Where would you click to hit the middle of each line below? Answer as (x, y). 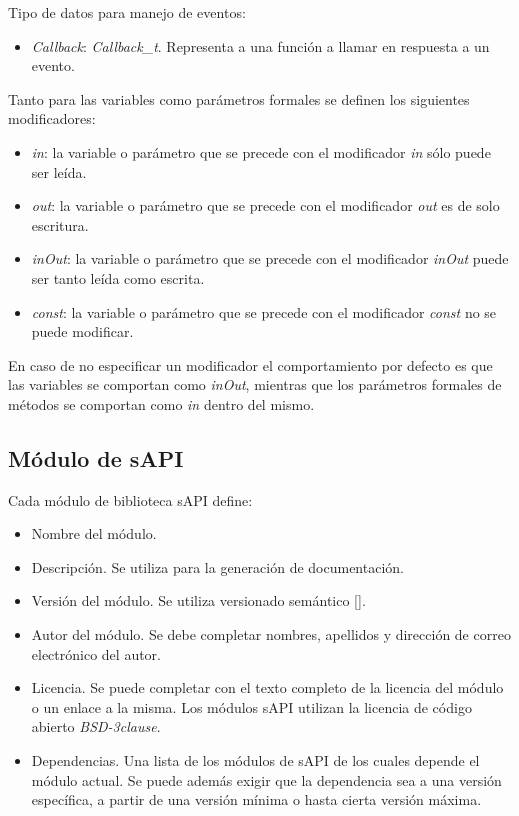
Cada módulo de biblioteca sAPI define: (130, 499)
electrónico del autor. (96, 653)
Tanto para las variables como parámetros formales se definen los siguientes (239, 98)
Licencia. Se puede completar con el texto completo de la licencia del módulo (267, 687)
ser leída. (59, 171)
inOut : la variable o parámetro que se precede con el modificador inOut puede (270, 258)
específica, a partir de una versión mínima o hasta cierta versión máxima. (256, 799)
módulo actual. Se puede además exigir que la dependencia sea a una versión (266, 779)
